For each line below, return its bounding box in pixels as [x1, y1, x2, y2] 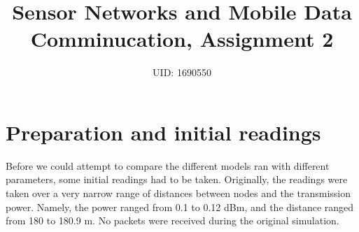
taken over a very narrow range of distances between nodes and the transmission [6, 186, 351, 201]
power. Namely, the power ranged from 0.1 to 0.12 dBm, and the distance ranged [6, 199, 354, 214]
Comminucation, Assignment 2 [30, 24, 334, 53]
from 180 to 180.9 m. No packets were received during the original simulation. [6, 213, 339, 228]
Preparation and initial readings [6, 117, 321, 146]
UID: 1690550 [153, 65, 211, 80]
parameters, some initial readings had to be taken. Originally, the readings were [6, 172, 348, 187]
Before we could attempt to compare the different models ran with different [6, 158, 330, 173]
